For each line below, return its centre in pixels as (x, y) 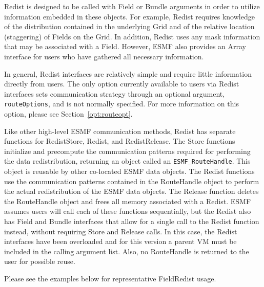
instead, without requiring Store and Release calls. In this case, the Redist (121, 231)
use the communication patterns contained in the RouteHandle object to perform (132, 181)
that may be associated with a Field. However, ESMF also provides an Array (125, 46)
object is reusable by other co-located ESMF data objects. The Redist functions (129, 171)
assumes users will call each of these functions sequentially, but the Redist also (128, 211)
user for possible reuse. (40, 261)
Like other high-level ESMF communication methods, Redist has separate (120, 131)
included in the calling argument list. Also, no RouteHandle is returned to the (127, 251)
